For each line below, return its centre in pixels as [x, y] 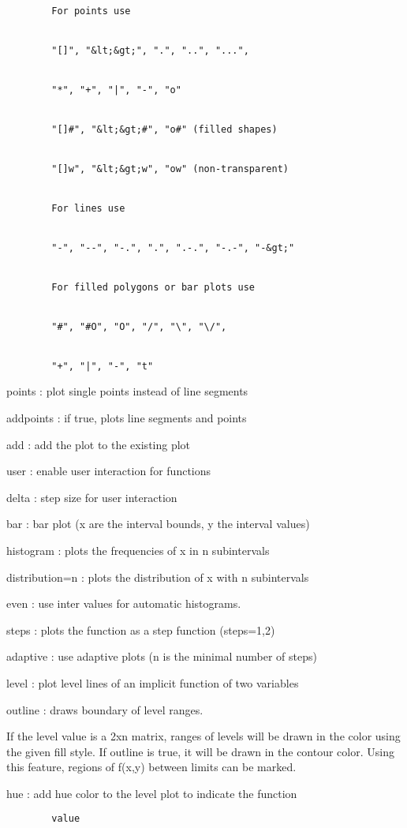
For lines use [88, 208]
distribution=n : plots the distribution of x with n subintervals [158, 577]
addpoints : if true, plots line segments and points [127, 417]
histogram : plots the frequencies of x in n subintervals [138, 550]
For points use [91, 11]
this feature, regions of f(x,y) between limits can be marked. [151, 767]
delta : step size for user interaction [92, 497]
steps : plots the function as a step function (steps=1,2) [141, 629]
